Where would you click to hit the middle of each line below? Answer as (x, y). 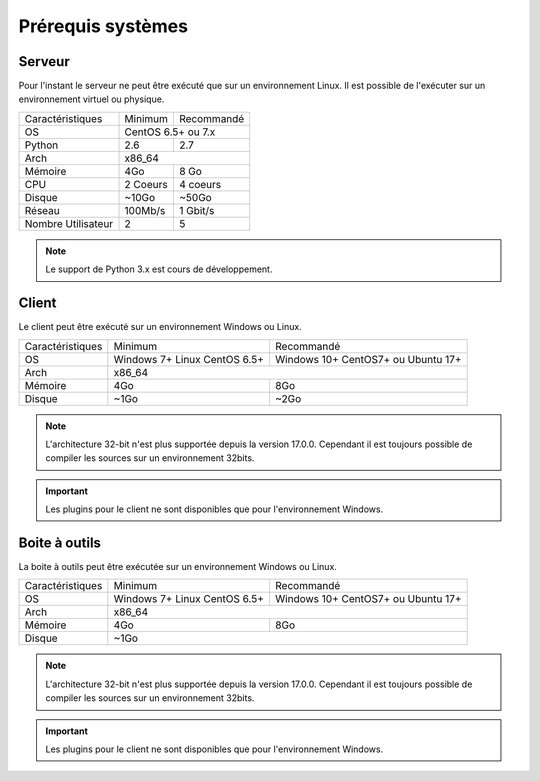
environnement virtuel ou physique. (91, 99)
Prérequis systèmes (103, 26)
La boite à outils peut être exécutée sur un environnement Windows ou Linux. (177, 566)
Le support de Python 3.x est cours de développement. (159, 269)
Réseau (42, 210)
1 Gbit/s (196, 210)
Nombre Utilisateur (69, 223)
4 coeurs (200, 184)
